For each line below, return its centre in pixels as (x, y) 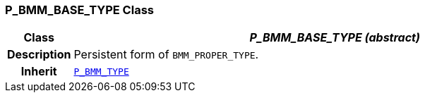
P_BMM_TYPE (101, 71)
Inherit (39, 72)
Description (39, 55)
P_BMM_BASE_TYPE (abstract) (335, 38)
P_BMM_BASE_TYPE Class (79, 10)
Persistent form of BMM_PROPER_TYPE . (166, 55)
